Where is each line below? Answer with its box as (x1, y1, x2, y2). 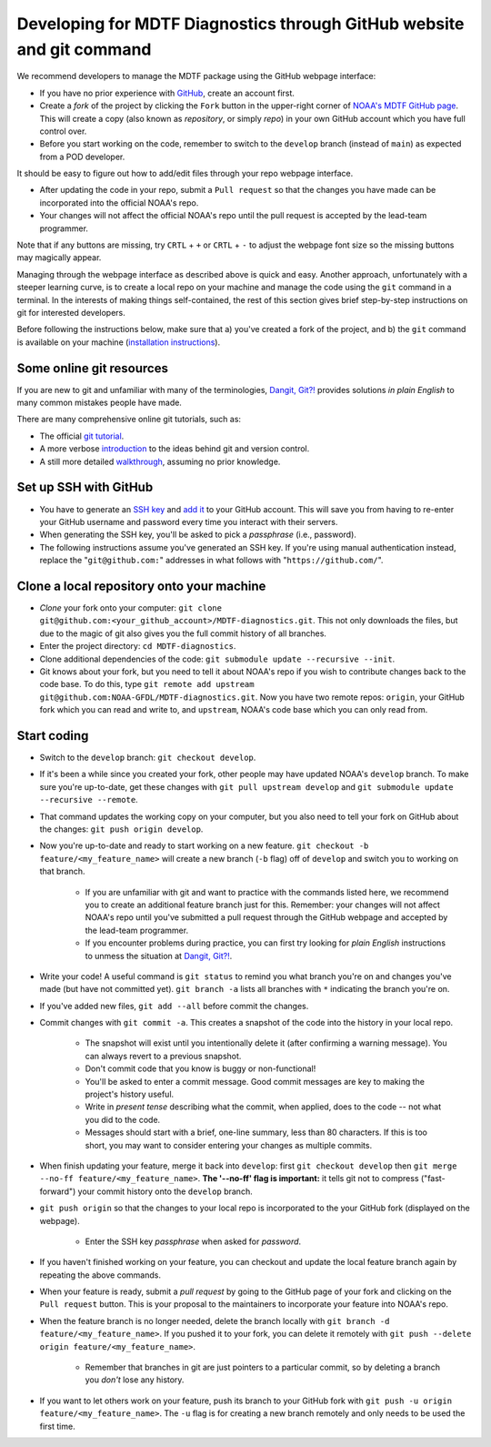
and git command (16, 39, 152, 59)
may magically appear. (16, 252, 102, 263)
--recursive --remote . (39, 794, 138, 805)
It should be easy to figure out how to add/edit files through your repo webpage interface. (16, 168, 354, 179)
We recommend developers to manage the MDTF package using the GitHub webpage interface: (16, 71, 376, 82)
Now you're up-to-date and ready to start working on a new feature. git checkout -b (39, 840, 369, 851)
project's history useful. (85, 1088, 175, 1100)
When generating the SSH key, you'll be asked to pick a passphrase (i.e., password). (39, 529, 356, 541)
